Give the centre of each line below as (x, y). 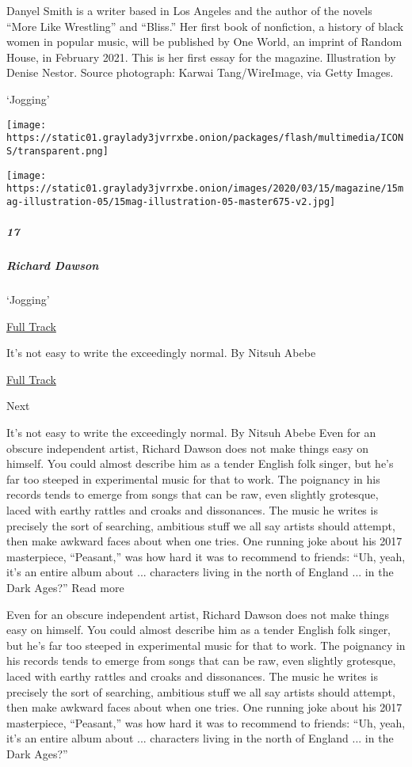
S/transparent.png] (57, 151)
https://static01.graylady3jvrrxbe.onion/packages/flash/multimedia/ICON (205, 138)
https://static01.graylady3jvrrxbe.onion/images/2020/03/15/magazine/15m (205, 189)
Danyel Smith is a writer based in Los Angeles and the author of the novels (189, 10)
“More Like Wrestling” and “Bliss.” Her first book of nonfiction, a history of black (205, 26)
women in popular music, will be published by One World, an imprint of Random (204, 42)
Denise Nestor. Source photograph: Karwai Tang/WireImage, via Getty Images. (200, 72)
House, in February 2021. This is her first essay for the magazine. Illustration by (201, 57)
